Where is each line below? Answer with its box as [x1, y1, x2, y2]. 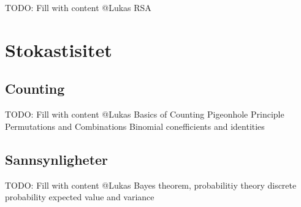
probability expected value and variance [5, 190, 154, 203]
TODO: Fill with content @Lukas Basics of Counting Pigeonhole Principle [5, 108, 284, 121]
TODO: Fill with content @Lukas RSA [5, 1, 151, 13]
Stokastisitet [5, 37, 112, 62]
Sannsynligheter [5, 149, 109, 168]
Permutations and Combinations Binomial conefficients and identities [5, 119, 265, 132]
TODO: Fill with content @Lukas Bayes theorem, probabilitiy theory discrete [5, 178, 297, 191]
